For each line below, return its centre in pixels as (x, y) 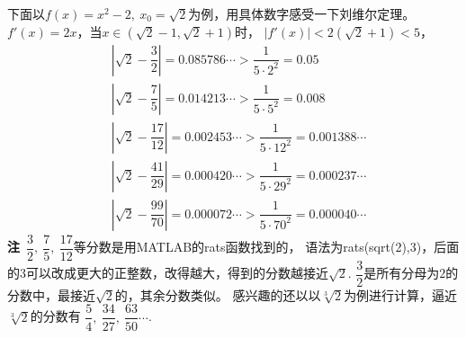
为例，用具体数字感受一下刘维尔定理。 (302, 13)
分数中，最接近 (51, 294)
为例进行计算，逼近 (401, 294)
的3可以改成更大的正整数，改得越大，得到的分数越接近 (168, 273)
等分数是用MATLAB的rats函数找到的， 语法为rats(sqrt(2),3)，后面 (266, 247)
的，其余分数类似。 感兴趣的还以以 (218, 294)
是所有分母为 (402, 273)
